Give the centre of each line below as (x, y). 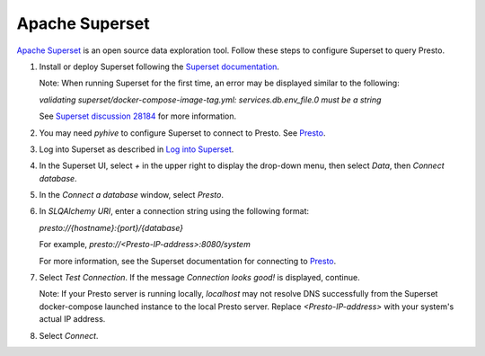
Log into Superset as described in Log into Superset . (137, 149)
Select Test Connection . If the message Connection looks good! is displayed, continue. (199, 278)
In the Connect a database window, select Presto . (132, 195)
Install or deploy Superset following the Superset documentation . (159, 67)
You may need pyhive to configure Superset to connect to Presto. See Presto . (182, 133)
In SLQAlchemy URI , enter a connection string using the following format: (174, 211)
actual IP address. (72, 319)
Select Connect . (69, 335)
